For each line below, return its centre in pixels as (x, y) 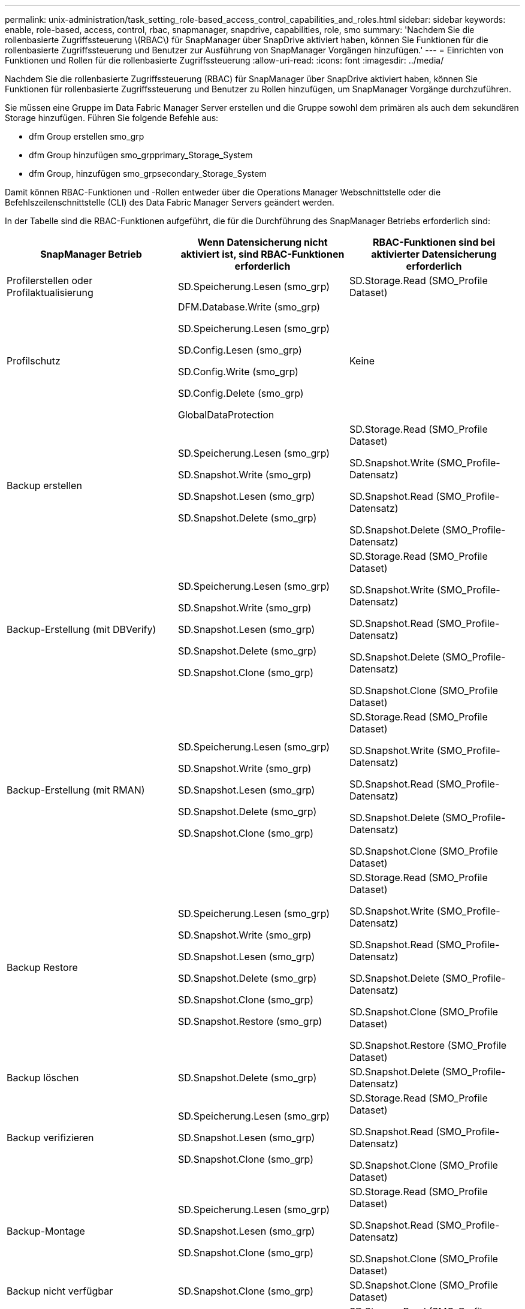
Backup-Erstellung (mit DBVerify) (82, 629)
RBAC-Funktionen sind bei (434, 242)
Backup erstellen (44, 485)
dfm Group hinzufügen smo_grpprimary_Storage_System (141, 155)
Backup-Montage (46, 1231)
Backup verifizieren (50, 1138)
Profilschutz (34, 361)
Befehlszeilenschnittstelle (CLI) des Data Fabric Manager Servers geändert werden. (170, 202)
